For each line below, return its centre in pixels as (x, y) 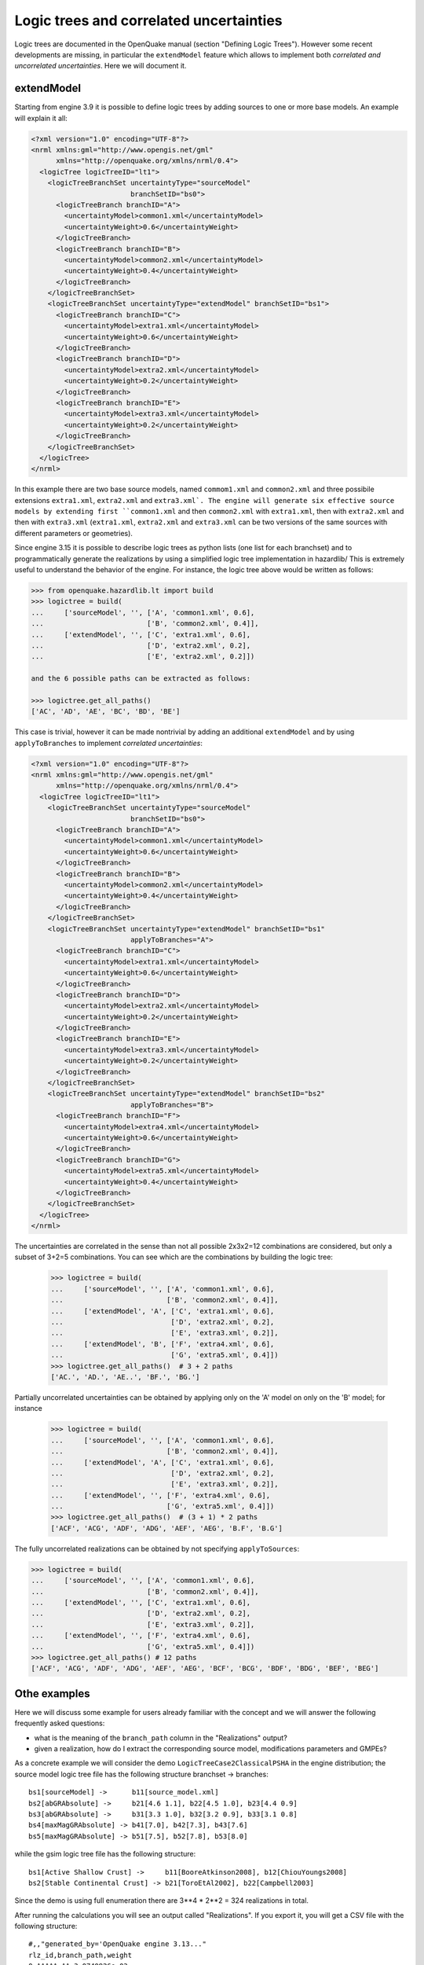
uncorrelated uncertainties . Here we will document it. (101, 66)
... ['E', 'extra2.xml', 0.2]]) (143, 657)
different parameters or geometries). (74, 533)
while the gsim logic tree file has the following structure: (105, 1854)
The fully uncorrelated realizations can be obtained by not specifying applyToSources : (157, 1548)
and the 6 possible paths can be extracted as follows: (141, 679)
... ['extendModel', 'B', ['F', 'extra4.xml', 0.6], (163, 1344)
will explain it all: (41, 118)
